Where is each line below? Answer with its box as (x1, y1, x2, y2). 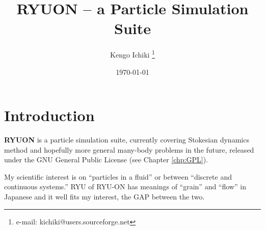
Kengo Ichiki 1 (110, 48, 155, 60)
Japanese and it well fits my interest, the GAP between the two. (4, 191, 205, 202)
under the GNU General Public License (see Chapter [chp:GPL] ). (4, 154, 208, 165)
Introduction (4, 105, 95, 126)
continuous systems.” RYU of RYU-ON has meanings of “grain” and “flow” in (4, 181, 246, 192)
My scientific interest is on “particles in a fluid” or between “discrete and (4, 171, 232, 182)
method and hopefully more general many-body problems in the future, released (4, 144, 254, 155)
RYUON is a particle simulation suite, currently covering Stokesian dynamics (4, 134, 249, 145)
